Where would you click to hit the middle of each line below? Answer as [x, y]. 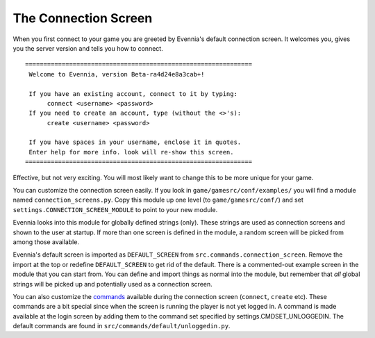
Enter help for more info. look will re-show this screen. [131, 152]
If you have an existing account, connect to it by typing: [133, 94]
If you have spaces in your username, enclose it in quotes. [135, 142]
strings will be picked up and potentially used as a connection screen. [113, 284]
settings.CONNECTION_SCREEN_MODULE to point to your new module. [115, 209]
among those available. [46, 242]
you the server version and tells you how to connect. [88, 48]
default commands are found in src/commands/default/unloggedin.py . [122, 326]
